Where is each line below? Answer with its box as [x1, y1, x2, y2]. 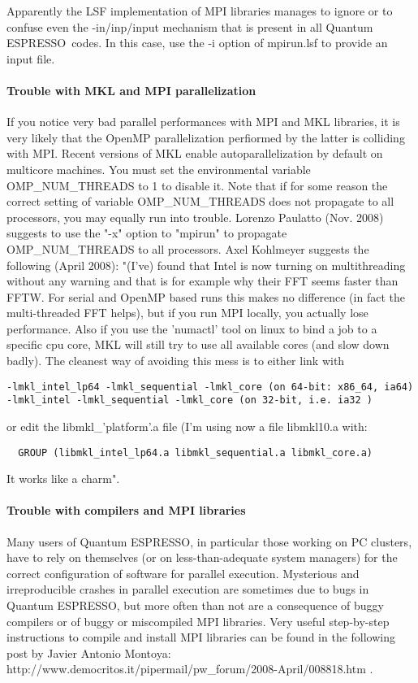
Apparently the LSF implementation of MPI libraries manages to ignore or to [6, 2, 393, 19]
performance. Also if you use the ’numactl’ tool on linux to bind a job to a [6, 320, 377, 337]
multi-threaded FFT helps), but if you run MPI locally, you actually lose [6, 304, 368, 321]
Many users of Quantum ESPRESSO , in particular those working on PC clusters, [6, 533, 412, 550]
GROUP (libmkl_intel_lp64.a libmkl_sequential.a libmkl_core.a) [18, 446, 373, 459]
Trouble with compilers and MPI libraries [6, 502, 246, 519]
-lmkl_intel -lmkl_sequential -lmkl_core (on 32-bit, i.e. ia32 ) [6, 394, 373, 407]
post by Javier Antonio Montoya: [6, 644, 171, 661]
